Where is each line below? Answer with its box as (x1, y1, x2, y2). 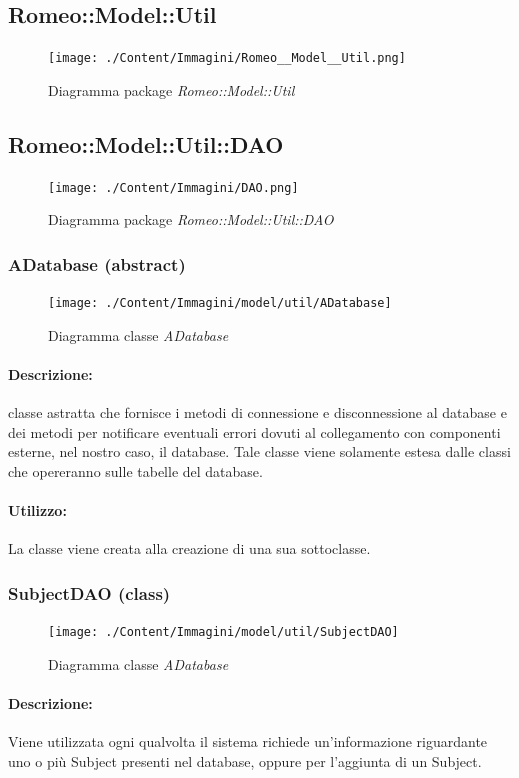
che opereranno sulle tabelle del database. (8, 460, 263, 481)
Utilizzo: (8, 500, 67, 521)
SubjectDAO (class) (8, 580, 171, 605)
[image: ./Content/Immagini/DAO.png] (48, 180, 299, 195)
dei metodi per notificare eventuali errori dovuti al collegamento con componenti (8, 421, 501, 442)
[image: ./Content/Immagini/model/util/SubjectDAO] (48, 625, 399, 640)
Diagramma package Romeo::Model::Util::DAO (48, 209, 334, 230)
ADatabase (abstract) (8, 251, 186, 276)
